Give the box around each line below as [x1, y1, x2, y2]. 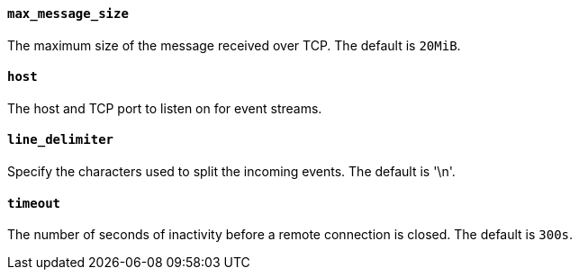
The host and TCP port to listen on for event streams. [7, 100, 322, 116]
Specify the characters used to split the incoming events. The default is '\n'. [7, 164, 456, 180]
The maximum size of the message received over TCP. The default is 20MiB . [7, 37, 461, 53]
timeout [7, 195, 61, 210]
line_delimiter [7, 132, 114, 147]
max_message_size [7, 6, 129, 21]
